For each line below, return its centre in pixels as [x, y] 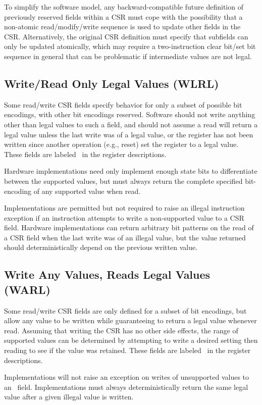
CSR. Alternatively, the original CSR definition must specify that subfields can [126, 36]
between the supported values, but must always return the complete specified [123, 181]
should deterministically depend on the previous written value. [101, 247]
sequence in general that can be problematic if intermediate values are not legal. [128, 56]
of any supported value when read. [87, 191]
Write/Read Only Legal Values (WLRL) [112, 83]
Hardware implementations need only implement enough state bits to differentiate [131, 171]
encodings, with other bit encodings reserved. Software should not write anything [130, 114]
